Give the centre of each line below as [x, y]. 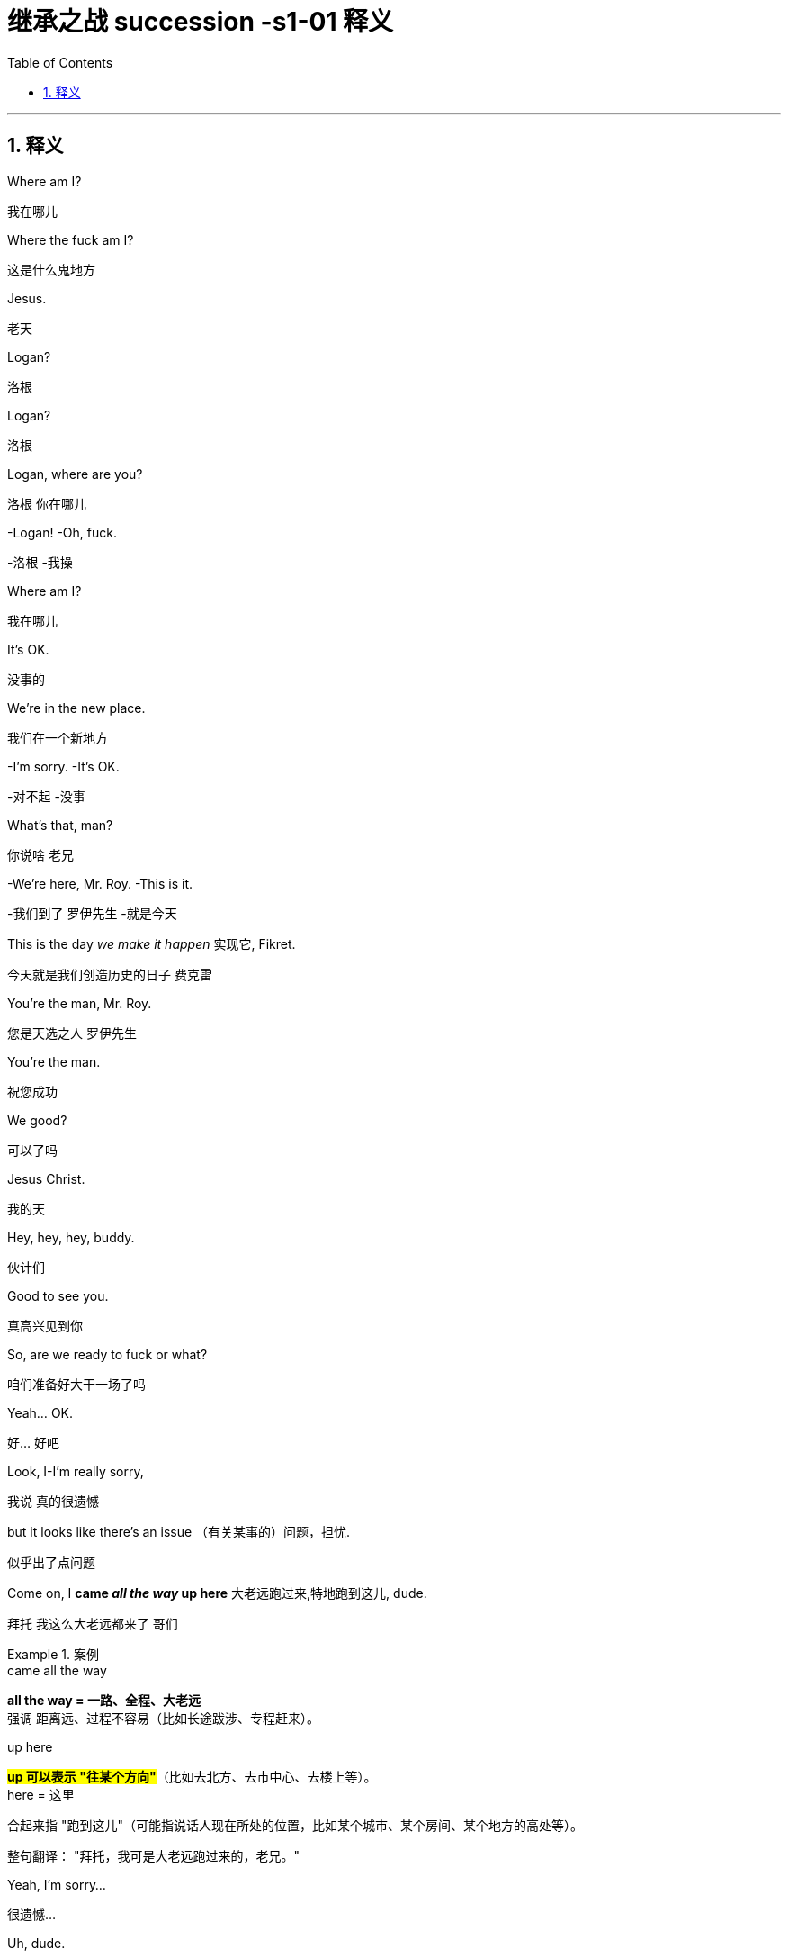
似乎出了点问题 [51, 1562]
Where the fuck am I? [71, 239]
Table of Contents [60, 62]
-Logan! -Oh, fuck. [63, 532]
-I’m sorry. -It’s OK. [63, 766]
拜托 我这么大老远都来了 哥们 [93, 1623]
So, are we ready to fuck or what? [107, 1354]
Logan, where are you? [75, 474]
